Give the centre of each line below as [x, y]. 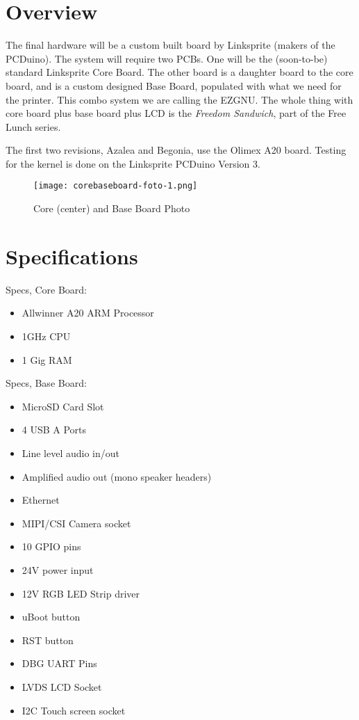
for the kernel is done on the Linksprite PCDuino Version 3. [133, 163]
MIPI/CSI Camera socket [76, 523]
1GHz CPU [46, 336]
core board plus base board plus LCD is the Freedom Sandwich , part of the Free [176, 113]
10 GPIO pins [51, 546]
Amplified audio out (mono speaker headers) [117, 476]
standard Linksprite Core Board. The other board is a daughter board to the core [179, 72]
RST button [48, 640]
